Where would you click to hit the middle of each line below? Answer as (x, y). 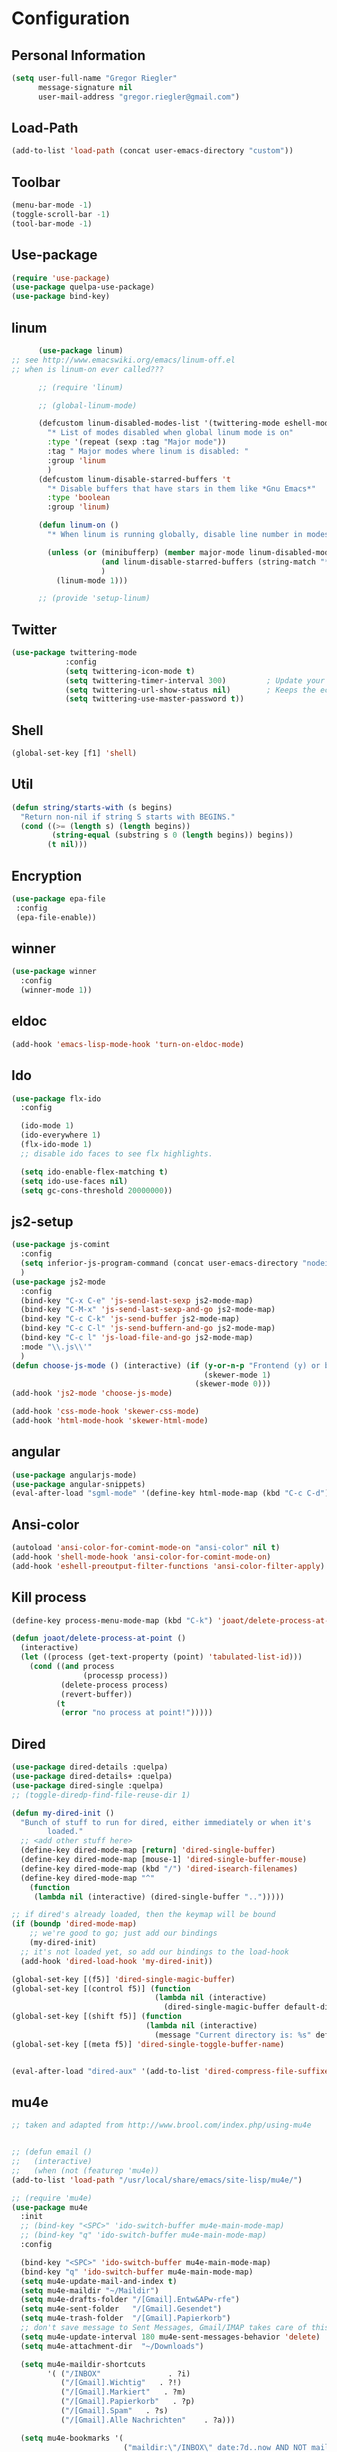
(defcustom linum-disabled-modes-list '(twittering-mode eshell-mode (185, 423)
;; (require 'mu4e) (52, 2198)
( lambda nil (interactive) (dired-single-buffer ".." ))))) (159, 1897)
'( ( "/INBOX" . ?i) (119, 2373)
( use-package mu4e (49, 2207)
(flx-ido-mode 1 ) (56, 1145)
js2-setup (42, 1221)
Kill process (49, 1597)
